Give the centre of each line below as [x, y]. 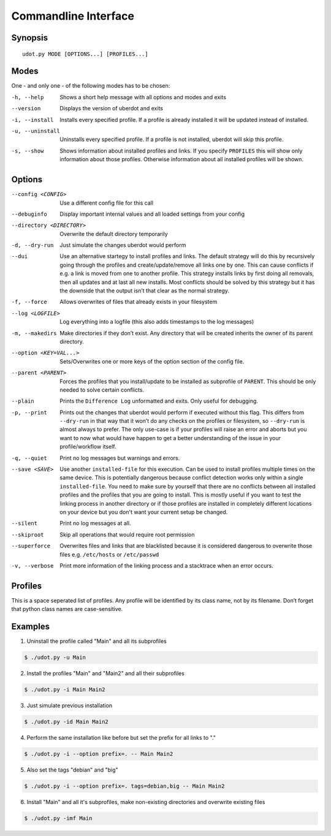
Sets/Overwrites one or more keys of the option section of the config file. [152, 361]
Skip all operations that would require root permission [127, 534]
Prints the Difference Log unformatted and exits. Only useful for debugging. [159, 401]
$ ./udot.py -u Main [55, 658]
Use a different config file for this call [106, 203]
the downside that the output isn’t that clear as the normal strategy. [145, 291]
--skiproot [28, 534]
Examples [31, 627]
